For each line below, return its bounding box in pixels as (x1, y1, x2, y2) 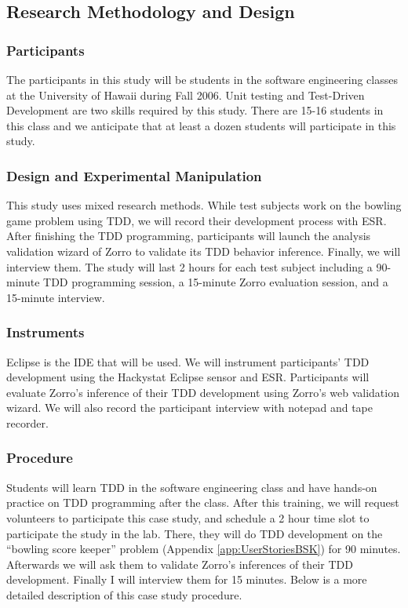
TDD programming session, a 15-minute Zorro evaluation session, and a (43, 274, 388, 290)
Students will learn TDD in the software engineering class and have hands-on (6, 479, 377, 495)
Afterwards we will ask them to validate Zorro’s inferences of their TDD (6, 555, 353, 572)
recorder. (6, 414, 49, 431)
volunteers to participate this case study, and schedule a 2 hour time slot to (6, 509, 370, 526)
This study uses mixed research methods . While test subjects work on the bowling (6, 197, 402, 213)
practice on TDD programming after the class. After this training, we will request (6, 494, 399, 511)
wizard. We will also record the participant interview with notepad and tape (6, 399, 373, 416)
